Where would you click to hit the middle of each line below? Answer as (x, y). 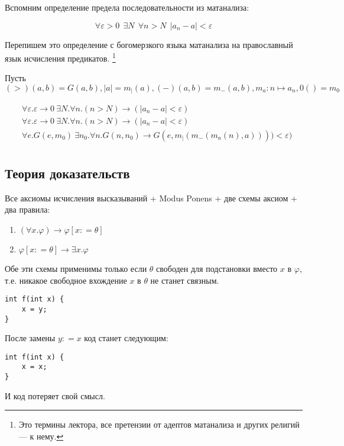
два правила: (27, 209)
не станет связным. (185, 280)
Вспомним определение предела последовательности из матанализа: (127, 7)
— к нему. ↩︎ (41, 436)
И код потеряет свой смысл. (55, 395)
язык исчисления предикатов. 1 (60, 57)
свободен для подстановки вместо (217, 268)
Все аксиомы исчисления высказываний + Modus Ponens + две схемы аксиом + (151, 198)
